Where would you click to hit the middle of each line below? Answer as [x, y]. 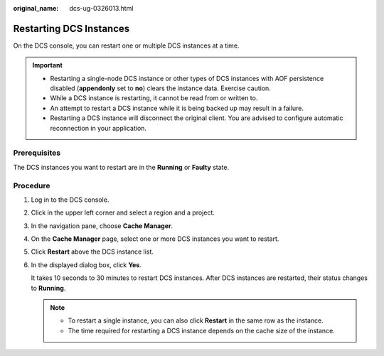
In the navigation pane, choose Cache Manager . [102, 226]
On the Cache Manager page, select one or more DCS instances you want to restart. [155, 239]
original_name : [36, 8]
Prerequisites [37, 153]
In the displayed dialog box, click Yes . [86, 265]
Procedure [32, 185]
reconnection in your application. [98, 128]
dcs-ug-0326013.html [101, 8]
